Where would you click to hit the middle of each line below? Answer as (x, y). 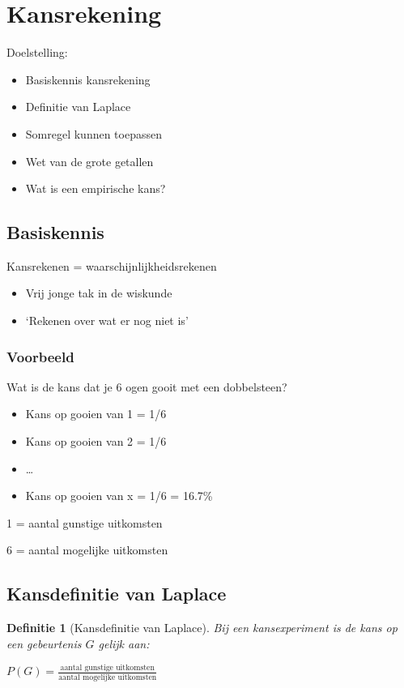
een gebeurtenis (44, 643)
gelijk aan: (124, 643)
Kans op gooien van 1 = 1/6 (96, 414)
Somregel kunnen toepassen (94, 133)
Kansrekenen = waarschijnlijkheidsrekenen (112, 265)
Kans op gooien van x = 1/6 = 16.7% (119, 496)
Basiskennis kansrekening (88, 79)
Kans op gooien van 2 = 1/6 (96, 441)
